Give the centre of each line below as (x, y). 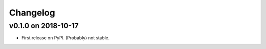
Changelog (32, 13)
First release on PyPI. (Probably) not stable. (66, 38)
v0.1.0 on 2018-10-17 (44, 26)
